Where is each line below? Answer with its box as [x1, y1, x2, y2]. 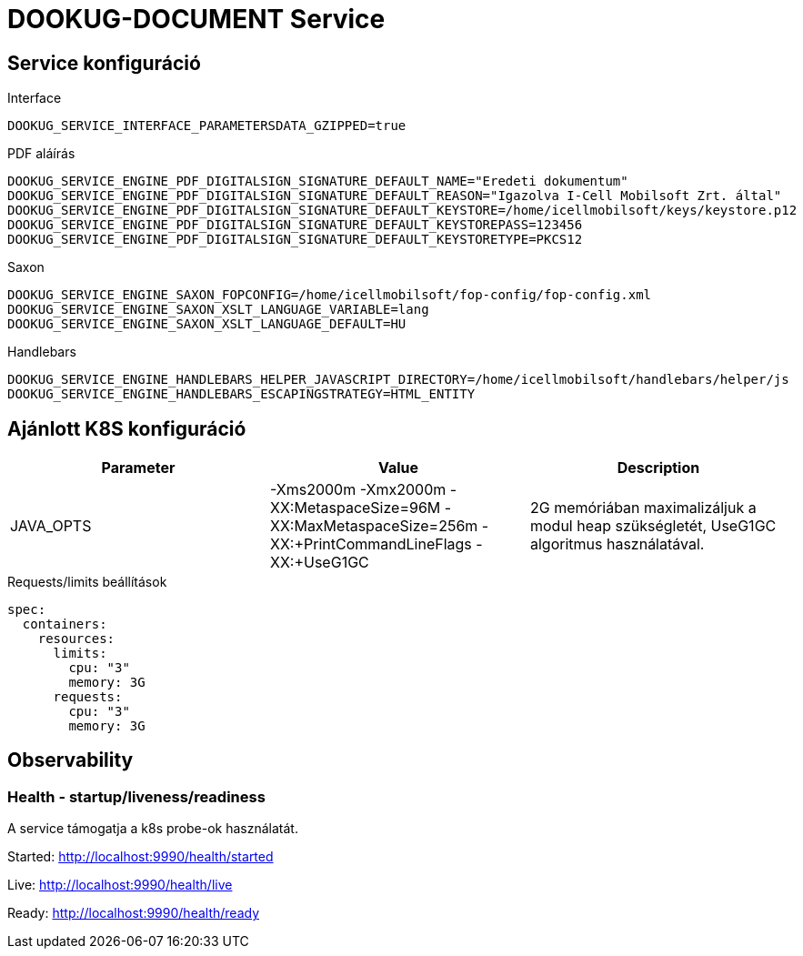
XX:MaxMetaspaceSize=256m [269, 517, 478, 536]
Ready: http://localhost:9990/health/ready [7, 905, 260, 921]
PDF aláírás [7, 146, 75, 162]
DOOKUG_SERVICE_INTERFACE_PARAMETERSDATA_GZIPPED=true [7, 118, 407, 134]
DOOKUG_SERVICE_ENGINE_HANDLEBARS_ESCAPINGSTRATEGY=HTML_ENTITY [7, 387, 476, 402]
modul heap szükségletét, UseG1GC [529, 517, 777, 536]
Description [617, 458, 700, 478]
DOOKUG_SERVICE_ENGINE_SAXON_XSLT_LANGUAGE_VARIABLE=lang [7, 302, 429, 317]
